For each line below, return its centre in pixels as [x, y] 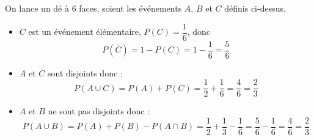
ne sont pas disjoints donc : [99, 111]
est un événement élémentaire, [85, 31]
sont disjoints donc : [85, 72]
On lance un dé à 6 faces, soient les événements [93, 8]
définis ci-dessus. [255, 8]
